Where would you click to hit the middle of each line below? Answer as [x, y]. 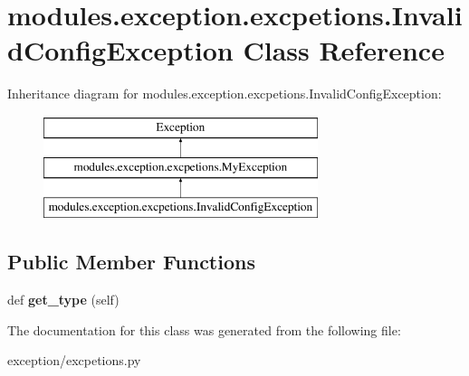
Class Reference [344, 50]
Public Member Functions [131, 262]
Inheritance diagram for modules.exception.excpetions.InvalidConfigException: [225, 94]
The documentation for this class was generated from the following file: [204, 329]
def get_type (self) [63, 300]
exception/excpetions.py [74, 360]
